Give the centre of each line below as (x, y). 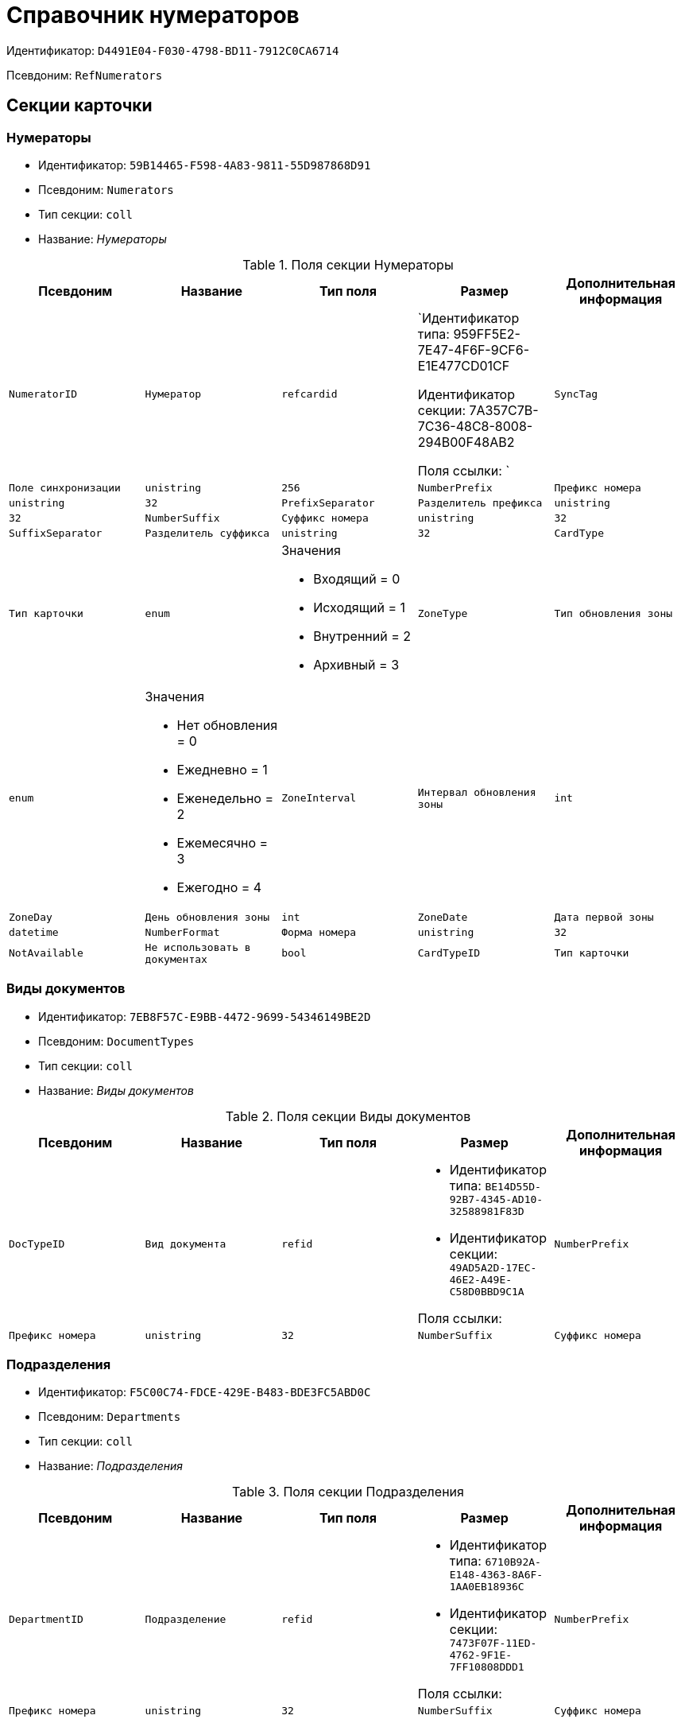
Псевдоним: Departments (110, 1417)
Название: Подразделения (111, 1466)
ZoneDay (31, 917)
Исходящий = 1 (360, 607)
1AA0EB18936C (487, 1587)
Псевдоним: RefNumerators (85, 75)
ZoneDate (443, 917)
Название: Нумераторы (103, 239)
